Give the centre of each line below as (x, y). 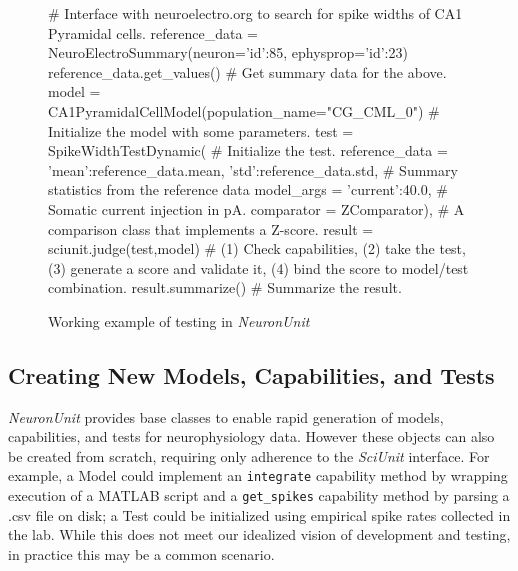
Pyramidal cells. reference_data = (153, 32)
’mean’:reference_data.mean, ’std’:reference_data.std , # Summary (253, 169)
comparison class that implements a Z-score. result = (211, 228)
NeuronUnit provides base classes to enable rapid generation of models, (226, 416)
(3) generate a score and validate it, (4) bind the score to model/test (258, 267)
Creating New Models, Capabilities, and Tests (251, 374)
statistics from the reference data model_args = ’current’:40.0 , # (248, 189)
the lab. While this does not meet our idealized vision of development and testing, (259, 534)
